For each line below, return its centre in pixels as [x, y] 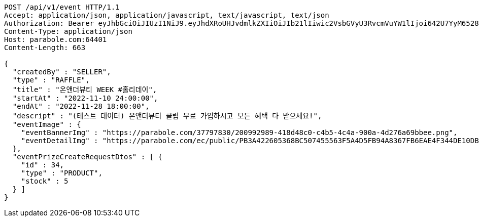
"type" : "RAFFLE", [51, 80]
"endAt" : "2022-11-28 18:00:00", [81, 106]
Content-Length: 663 [45, 48]
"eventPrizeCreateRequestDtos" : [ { [87, 157]
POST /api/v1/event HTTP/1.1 [62, 7]
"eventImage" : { [47, 124]
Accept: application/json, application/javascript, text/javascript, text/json [167, 15]
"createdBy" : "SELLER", [62, 72]
